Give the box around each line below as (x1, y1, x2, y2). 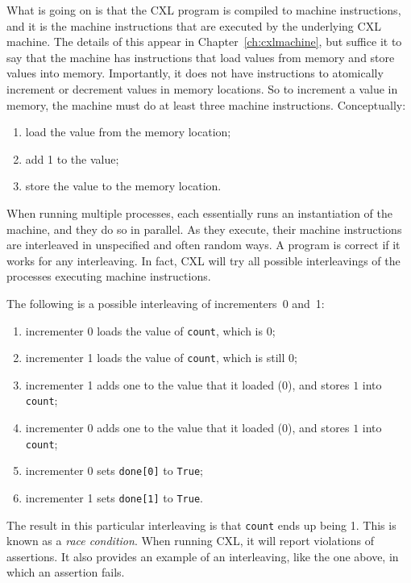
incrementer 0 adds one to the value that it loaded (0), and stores (25, 419, 350, 436)
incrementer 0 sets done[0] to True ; (25, 462, 203, 479)
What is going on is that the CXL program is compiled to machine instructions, (6, 2, 401, 18)
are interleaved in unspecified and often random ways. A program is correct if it (6, 236, 401, 253)
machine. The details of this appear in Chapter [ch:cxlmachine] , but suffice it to (6, 33, 402, 50)
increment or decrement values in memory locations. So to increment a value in (6, 80, 398, 97)
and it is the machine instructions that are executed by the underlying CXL (6, 17, 381, 34)
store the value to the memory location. (25, 177, 222, 194)
